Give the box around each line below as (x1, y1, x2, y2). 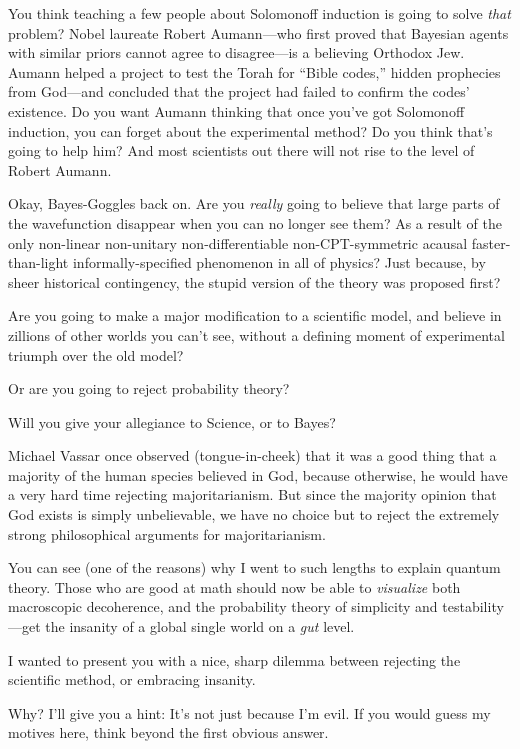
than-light (8, 252, 69, 273)
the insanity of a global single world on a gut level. (45, 616, 355, 637)
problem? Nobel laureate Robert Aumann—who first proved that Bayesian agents (8, 22, 509, 43)
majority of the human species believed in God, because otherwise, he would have (8, 464, 508, 485)
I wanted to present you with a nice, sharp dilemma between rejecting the (8, 649, 461, 670)
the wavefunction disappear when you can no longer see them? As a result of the (8, 212, 502, 233)
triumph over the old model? (8, 344, 184, 365)
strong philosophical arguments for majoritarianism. (8, 523, 326, 544)
